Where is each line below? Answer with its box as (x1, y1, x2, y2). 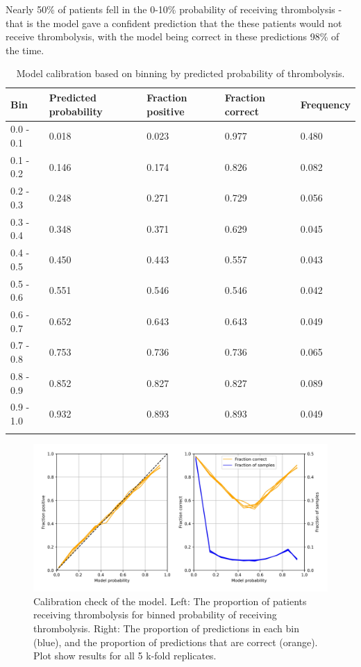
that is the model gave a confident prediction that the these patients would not (6, 15, 342, 30)
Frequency (300, 97, 351, 111)
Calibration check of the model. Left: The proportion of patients (33, 593, 307, 608)
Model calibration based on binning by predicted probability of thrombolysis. (16, 66, 345, 81)
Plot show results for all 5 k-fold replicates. (33, 648, 217, 663)
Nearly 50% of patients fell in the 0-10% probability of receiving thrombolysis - (6, 2, 342, 16)
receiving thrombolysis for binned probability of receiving (33, 607, 277, 622)
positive (146, 104, 185, 118)
